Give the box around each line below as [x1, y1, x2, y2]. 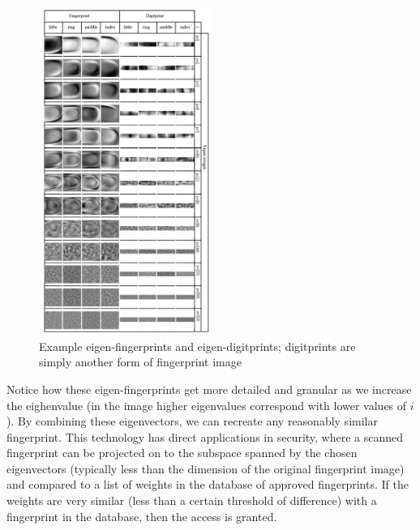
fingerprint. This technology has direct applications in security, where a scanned [6, 428, 404, 445]
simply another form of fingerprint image [39, 353, 242, 370]
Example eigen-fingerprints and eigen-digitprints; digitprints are [39, 337, 356, 354]
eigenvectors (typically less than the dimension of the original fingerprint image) [6, 459, 405, 477]
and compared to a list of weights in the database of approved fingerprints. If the [6, 476, 409, 493]
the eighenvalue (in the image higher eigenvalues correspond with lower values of [6, 396, 407, 413]
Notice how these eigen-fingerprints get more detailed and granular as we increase [6, 380, 412, 397]
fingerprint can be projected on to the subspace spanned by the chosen [6, 444, 358, 461]
